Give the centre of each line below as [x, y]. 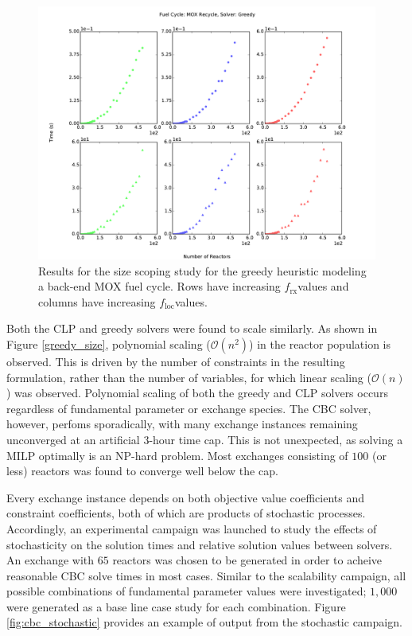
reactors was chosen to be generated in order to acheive [247, 560]
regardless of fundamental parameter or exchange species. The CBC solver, [189, 408]
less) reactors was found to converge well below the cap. [142, 471]
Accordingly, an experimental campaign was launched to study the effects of [192, 528]
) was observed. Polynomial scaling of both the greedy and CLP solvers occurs [197, 393]
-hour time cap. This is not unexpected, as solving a [276, 439]
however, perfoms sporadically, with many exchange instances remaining [182, 424]
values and [323, 286]
